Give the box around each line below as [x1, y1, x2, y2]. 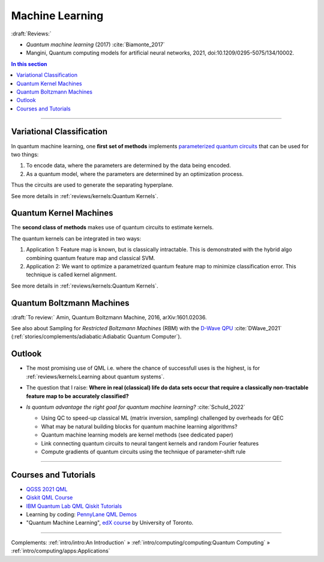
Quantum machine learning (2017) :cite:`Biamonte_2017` [26, 41, 165, 48]
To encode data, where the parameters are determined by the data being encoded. [26, 162, 231, 169]
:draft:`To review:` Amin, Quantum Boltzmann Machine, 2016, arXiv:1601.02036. [11, 313, 207, 321]
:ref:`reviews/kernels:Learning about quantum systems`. [26, 373, 165, 380]
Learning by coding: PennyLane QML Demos [26, 510, 137, 518]
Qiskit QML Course [26, 494, 73, 501]
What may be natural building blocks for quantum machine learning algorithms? [41, 423, 238, 430]
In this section [11, 60, 47, 67]
